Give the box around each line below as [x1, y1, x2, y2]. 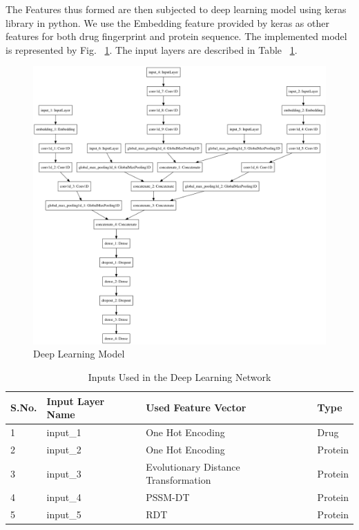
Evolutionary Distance [146, 459, 240, 473]
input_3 [46, 466, 81, 480]
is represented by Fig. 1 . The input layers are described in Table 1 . [6, 42, 298, 57]
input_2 [46, 442, 81, 456]
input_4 [46, 490, 81, 504]
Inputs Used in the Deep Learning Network [88, 370, 271, 384]
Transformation [146, 473, 211, 487]
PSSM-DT [146, 490, 190, 504]
